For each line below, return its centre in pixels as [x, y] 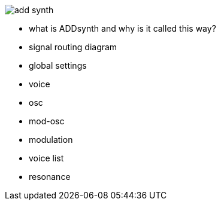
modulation [51, 140]
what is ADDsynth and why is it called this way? [122, 28]
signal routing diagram [73, 47]
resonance [50, 177]
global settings [58, 65]
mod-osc [47, 121]
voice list [46, 158]
